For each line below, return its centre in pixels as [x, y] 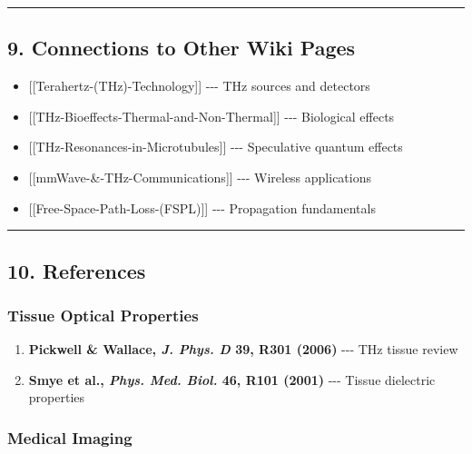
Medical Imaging [70, 437]
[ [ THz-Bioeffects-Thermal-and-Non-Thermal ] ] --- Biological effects [211, 116]
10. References [77, 270]
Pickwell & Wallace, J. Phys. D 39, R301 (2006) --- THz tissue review [243, 349]
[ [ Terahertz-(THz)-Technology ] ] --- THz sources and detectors [199, 86]
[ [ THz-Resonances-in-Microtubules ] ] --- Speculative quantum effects [216, 147]
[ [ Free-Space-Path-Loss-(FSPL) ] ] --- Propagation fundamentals [202, 207]
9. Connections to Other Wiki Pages [182, 48]
